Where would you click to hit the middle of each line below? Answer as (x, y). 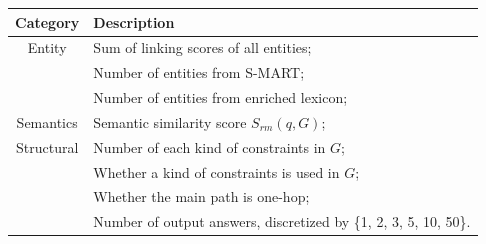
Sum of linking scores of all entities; (202, 47)
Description (134, 21)
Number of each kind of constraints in (209, 146)
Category (47, 21)
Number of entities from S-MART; (199, 72)
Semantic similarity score (170, 121)
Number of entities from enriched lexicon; (220, 97)
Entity (47, 47)
